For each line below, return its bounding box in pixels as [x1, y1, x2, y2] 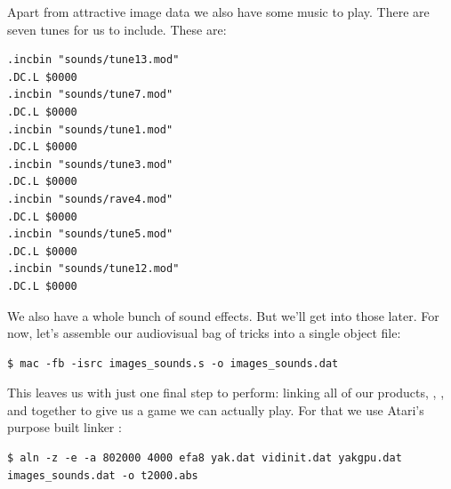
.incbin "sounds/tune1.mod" [7, 123, 173, 136]
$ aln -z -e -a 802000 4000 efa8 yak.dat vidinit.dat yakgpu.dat [7, 452, 402, 465]
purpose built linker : [7, 418, 122, 437]
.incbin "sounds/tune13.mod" [7, 53, 180, 67]
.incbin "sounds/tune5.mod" [7, 228, 173, 241]
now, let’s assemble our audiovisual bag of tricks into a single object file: [7, 324, 401, 342]
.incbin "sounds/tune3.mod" [7, 157, 173, 171]
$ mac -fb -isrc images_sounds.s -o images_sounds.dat [7, 357, 339, 370]
